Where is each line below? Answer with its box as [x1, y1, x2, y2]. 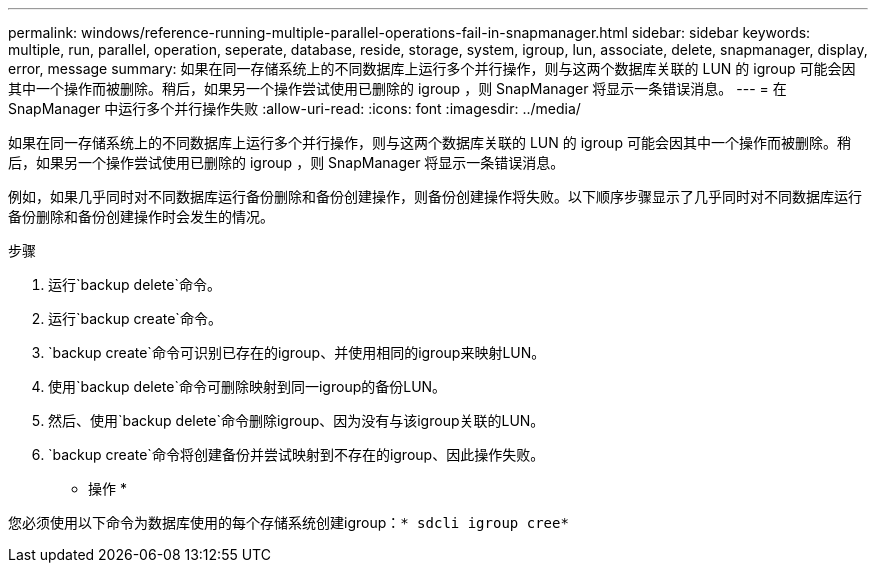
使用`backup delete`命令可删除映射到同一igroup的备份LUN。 [48, 378, 447, 395]
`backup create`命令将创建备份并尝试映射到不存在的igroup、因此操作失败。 [48, 446, 545, 463]
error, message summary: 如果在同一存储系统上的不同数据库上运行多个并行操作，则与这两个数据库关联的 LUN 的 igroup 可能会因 [8, 60, 856, 77]
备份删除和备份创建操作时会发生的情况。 [8, 208, 274, 225]
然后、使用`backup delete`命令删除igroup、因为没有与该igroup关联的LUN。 [48, 412, 545, 429]
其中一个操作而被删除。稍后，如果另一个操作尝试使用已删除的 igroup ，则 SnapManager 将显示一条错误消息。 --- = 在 [8, 80, 787, 97]
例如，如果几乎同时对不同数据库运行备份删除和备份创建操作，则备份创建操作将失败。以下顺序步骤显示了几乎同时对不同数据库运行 [8, 188, 862, 205]
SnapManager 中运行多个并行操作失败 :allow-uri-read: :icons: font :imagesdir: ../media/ [8, 100, 581, 117]
